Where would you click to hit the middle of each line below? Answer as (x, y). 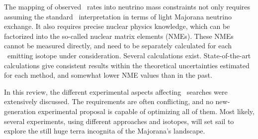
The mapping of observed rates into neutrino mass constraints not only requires (127, 6)
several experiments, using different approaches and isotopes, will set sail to (119, 121)
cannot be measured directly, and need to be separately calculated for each (118, 46)
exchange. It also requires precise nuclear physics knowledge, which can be (117, 26)
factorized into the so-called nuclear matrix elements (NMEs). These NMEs (119, 36)
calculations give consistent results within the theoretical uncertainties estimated (127, 65)
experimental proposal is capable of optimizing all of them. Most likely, (146, 111)
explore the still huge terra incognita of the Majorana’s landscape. (105, 131)
